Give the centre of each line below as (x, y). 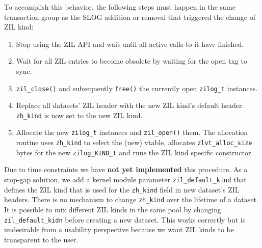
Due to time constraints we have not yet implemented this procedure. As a (126, 169)
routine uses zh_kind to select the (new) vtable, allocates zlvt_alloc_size (134, 142)
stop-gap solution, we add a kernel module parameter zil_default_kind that (125, 180)
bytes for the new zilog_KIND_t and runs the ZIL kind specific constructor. (135, 152)
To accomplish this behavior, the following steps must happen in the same (120, 7)
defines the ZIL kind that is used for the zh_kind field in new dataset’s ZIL (122, 189)
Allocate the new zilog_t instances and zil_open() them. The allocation (132, 132)
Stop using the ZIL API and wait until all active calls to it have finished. (130, 44)
